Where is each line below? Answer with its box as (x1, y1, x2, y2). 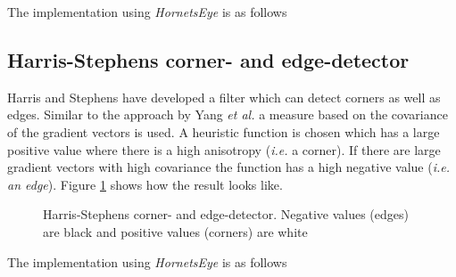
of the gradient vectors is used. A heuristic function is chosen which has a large (7, 122, 440, 141)
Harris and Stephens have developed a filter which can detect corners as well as (7, 87, 441, 106)
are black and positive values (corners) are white (43, 222, 308, 240)
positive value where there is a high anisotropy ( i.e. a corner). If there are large (7, 140, 441, 159)
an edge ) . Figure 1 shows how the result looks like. (7, 175, 283, 193)
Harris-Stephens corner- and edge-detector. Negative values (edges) (43, 205, 409, 224)
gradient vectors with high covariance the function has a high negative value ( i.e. (7, 158, 450, 176)
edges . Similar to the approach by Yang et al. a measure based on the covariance (7, 105, 448, 124)
